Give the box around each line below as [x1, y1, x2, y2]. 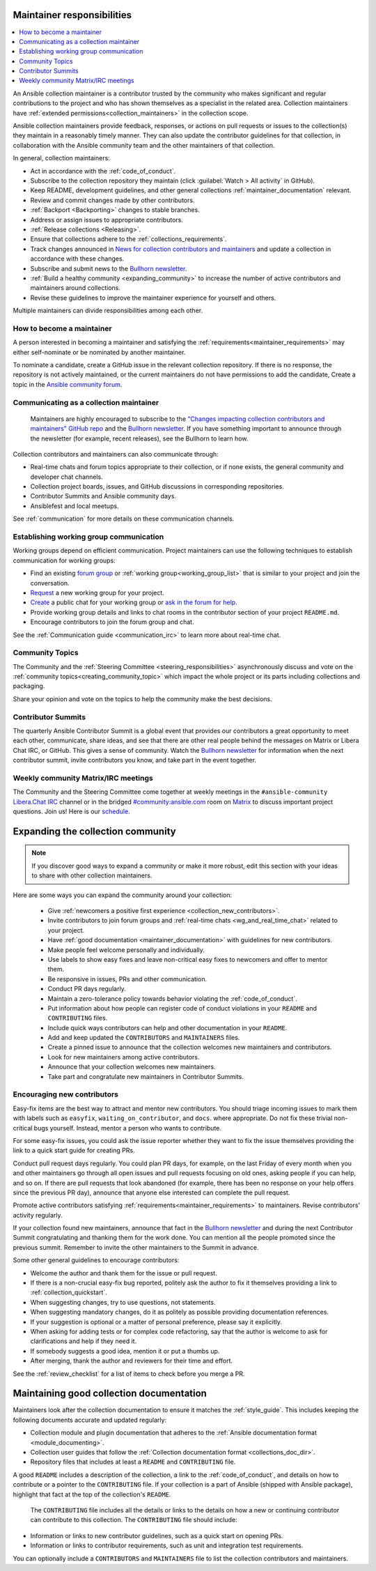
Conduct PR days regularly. [47, 985, 127, 993]
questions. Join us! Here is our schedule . [13, 807, 130, 815]
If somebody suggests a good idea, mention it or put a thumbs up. [30, 1347, 220, 1355]
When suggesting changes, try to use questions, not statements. [30, 1298, 216, 1306]
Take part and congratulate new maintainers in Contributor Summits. [47, 1072, 244, 1080]
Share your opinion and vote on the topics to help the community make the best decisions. [13, 694, 272, 703]
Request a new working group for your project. [30, 588, 165, 597]
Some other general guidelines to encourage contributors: [13, 1256, 180, 1264]
